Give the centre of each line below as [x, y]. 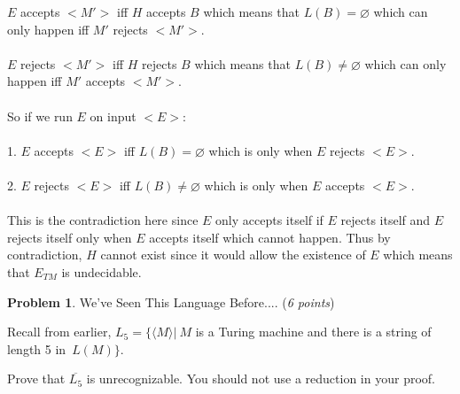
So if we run [40, 116]
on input [113, 116]
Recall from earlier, [59, 332]
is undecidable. [101, 271]
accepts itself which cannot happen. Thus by [270, 237]
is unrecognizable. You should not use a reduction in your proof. [261, 379]
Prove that [36, 379]
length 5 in [37, 348]
